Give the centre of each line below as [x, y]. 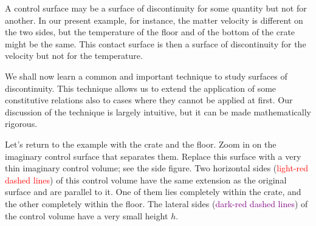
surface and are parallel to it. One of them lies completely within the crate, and [153, 192]
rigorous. [21, 124]
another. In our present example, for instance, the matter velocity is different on [154, 20]
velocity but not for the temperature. [74, 56]
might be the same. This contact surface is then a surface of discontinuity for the [156, 43]
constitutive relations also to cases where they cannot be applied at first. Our [149, 100]
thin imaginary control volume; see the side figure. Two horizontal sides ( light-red [157, 168]
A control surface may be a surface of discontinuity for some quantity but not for [156, 8]
